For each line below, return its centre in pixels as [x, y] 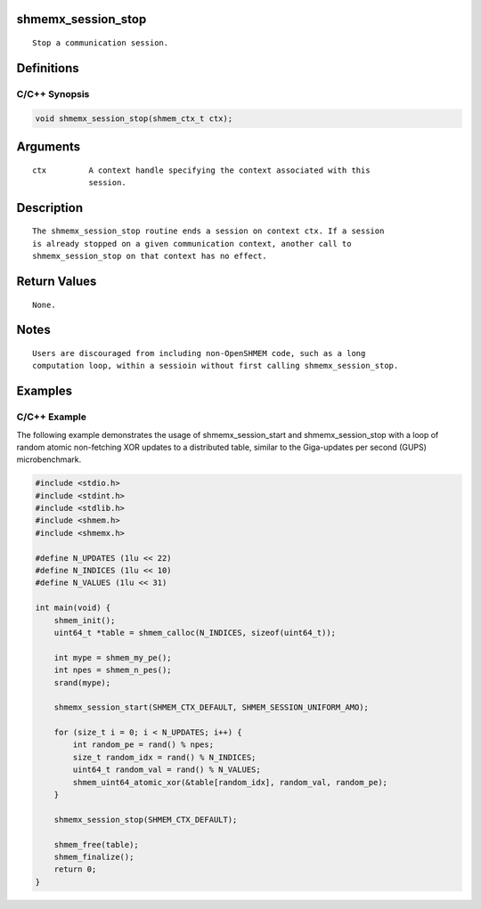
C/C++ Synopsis [53, 93]
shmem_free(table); [97, 844]
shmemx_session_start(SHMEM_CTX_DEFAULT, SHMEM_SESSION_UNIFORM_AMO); [212, 707]
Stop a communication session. [101, 43]
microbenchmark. [49, 459]
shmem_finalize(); [94, 857]
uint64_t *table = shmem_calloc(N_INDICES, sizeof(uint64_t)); [195, 633]
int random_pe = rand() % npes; [143, 745]
